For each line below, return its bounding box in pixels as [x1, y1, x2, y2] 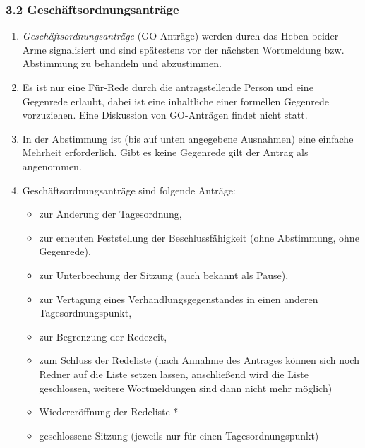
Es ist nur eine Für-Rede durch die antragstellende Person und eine [22, 80, 313, 94]
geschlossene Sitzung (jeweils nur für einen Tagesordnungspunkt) [39, 428, 319, 442]
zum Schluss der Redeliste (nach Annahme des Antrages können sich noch [39, 353, 359, 367]
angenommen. [22, 158, 82, 173]
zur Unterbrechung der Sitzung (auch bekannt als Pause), [39, 267, 289, 282]
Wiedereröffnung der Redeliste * [39, 404, 179, 419]
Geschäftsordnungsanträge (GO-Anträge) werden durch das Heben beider [22, 28, 339, 43]
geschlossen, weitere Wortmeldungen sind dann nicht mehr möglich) [39, 380, 333, 395]
